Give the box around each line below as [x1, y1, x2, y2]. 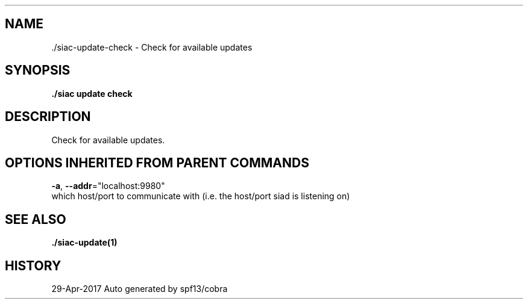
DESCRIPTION [5, 109, 91, 125]
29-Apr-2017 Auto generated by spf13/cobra [51, 284, 228, 294]
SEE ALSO [5, 211, 66, 227]
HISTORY [5, 258, 61, 273]
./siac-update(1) [51, 237, 118, 248]
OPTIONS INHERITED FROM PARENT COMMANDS [5, 155, 309, 170]
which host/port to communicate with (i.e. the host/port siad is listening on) [51, 191, 350, 202]
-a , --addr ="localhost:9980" [51, 181, 165, 191]
